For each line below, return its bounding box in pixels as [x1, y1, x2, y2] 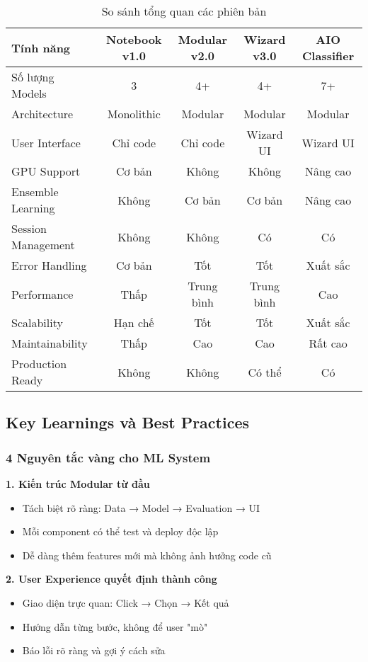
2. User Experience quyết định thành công [6, 571, 217, 586]
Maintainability [11, 335, 88, 351]
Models [11, 85, 47, 101]
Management [11, 236, 75, 253]
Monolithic [107, 105, 161, 122]
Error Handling [11, 257, 87, 273]
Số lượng [11, 69, 54, 85]
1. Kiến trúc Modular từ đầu [6, 476, 150, 491]
